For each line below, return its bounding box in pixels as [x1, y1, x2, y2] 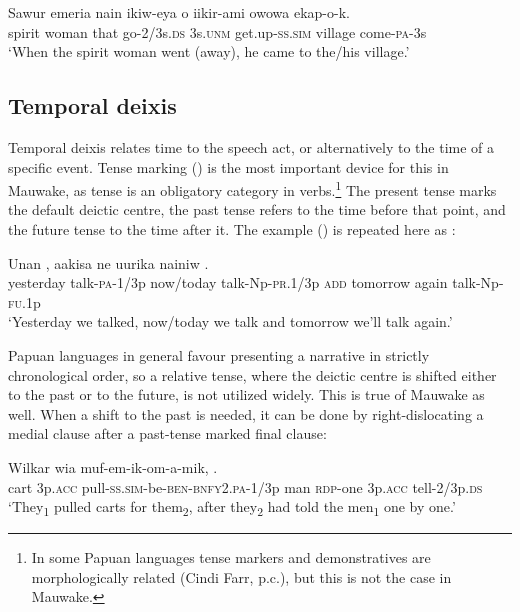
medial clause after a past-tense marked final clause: [8, 423, 327, 444]
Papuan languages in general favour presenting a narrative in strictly [8, 344, 430, 365]
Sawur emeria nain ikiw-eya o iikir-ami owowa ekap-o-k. [8, 2, 350, 22]
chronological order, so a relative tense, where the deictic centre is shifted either [8, 364, 497, 385]
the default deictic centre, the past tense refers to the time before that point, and [8, 199, 506, 220]
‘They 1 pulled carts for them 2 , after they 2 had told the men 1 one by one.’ [8, 496, 456, 519]
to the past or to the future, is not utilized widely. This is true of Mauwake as [8, 384, 485, 405]
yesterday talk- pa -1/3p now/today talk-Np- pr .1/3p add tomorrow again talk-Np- [8, 272, 504, 293]
